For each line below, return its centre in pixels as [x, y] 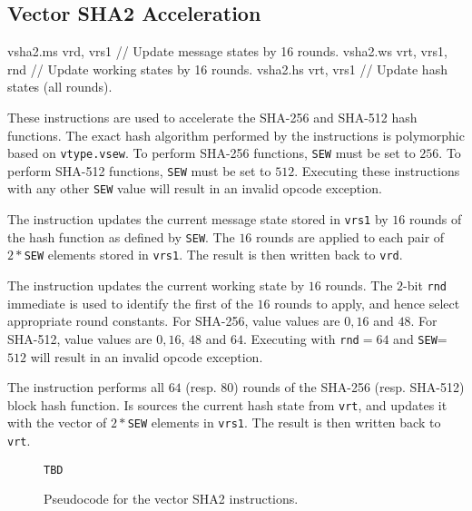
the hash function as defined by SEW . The [121, 236]
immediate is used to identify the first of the [130, 303]
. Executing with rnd [301, 338]
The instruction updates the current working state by [156, 285]
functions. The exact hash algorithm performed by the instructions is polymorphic [236, 135]
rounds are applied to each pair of [350, 236]
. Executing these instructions [377, 170]
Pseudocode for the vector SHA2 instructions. [171, 499]
